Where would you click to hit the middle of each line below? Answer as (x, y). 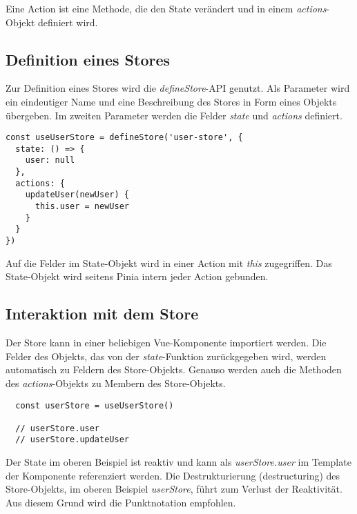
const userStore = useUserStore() (95, 405)
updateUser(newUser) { (77, 195)
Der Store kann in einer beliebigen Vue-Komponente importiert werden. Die (166, 343)
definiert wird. (68, 22)
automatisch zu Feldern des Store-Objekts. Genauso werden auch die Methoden (174, 369)
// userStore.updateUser (72, 440)
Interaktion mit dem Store (102, 314)
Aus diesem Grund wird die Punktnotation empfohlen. (121, 502)
